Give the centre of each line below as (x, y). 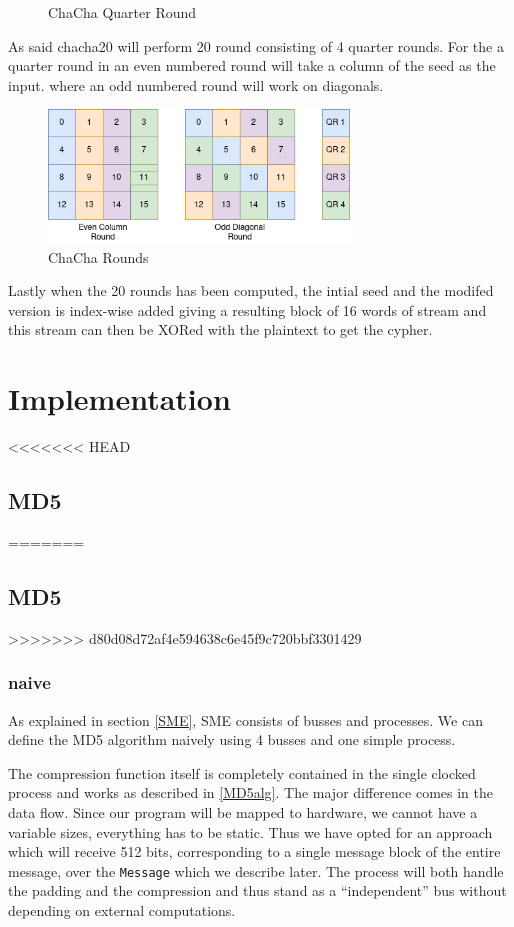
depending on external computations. (122, 909)
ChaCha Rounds (98, 256)
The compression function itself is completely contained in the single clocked (242, 772)
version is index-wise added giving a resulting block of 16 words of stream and (247, 309)
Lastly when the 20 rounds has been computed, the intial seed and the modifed (251, 290)
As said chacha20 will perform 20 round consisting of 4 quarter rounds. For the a (256, 45)
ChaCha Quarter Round (122, 12)
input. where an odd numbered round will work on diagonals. (196, 84)
